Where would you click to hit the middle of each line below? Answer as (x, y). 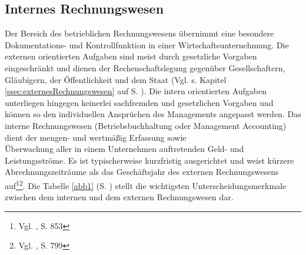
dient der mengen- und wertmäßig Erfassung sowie (96, 137)
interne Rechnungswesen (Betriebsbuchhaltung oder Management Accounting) (146, 125)
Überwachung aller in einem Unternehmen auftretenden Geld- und (124, 149)
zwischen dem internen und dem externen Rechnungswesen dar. (119, 197)
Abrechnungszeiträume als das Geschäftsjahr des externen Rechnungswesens (142, 172)
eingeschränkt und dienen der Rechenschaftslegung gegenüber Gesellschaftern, (145, 67)
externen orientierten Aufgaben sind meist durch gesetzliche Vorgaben (131, 56)
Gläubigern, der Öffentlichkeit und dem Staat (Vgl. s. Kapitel (116, 79)
